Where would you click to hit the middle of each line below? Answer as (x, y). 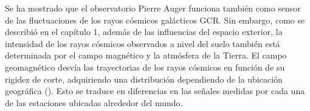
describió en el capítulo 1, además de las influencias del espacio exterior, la (144, 32)
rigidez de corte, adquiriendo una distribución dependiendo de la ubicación (144, 79)
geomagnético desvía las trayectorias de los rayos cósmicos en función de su (145, 67)
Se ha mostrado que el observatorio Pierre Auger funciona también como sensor (153, 8)
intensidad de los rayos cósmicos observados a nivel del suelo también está (143, 43)
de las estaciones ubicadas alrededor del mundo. (94, 102)
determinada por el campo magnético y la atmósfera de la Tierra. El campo (146, 55)
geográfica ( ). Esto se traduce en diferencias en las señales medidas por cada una (155, 91)
